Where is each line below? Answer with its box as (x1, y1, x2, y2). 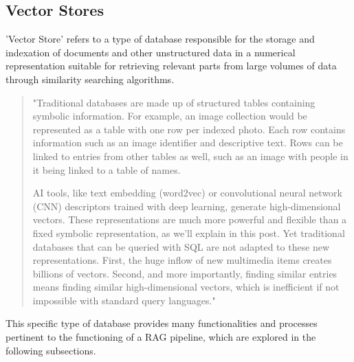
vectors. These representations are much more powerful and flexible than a (32, 212, 347, 227)
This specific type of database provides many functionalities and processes (5, 316, 318, 330)
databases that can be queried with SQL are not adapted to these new (32, 239, 330, 253)
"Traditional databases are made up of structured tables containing (32, 95, 316, 109)
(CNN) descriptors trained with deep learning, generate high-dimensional (32, 199, 341, 213)
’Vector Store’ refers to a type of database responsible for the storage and (5, 32, 315, 46)
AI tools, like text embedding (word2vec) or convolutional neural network (32, 185, 342, 200)
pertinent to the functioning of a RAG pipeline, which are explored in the (5, 330, 316, 344)
